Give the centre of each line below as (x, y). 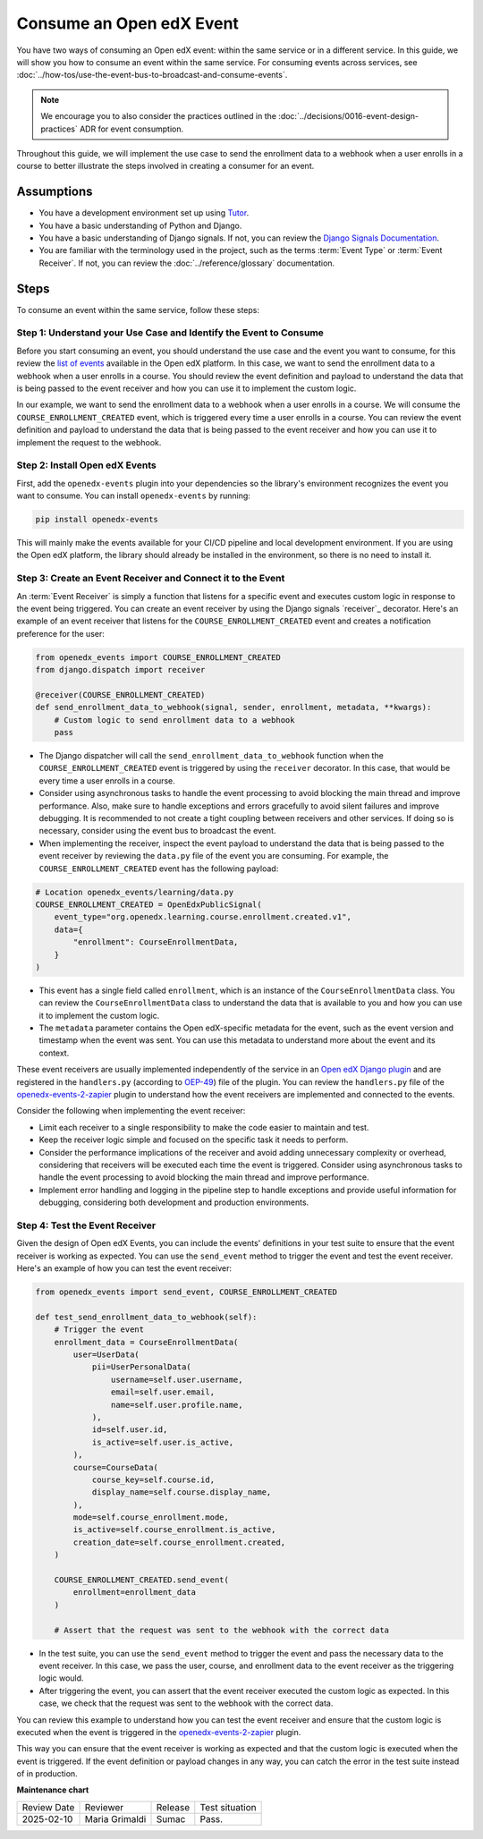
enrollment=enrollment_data (135, 1593)
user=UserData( (106, 1354)
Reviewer (104, 1807)
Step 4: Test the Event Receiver (86, 1225)
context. (54, 1053)
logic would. (61, 1678)
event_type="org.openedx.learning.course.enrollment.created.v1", (203, 917)
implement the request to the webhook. (89, 442)
